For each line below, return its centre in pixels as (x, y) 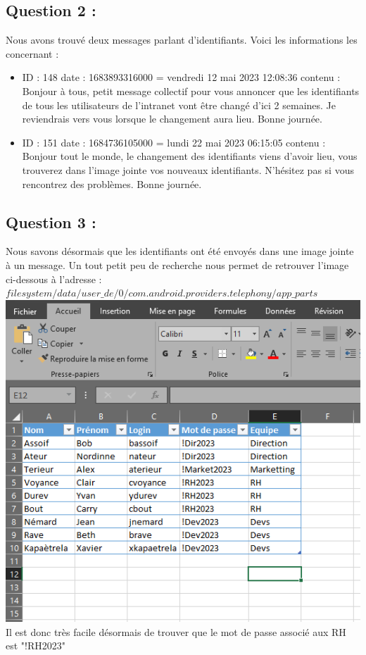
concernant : (32, 53)
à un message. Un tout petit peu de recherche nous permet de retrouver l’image (177, 264)
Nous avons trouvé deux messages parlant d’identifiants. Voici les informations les (182, 40)
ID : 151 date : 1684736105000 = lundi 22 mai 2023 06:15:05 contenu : (174, 142)
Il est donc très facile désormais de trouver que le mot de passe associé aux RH (176, 631)
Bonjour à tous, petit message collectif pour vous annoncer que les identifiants (191, 91)
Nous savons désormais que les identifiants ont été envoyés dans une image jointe (180, 251)
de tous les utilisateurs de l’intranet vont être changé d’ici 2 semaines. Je (179, 105)
